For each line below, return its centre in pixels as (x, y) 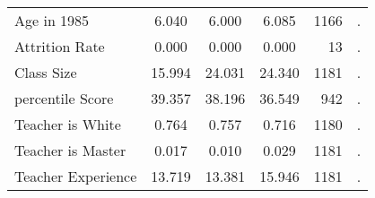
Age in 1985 (52, 20)
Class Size (46, 72)
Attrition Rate (60, 46)
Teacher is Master (70, 150)
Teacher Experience (76, 176)
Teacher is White (68, 124)
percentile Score (64, 98)
